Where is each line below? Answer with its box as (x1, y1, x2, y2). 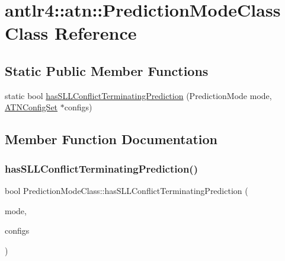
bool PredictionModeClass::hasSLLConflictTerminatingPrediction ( (5, 184, 248, 196)
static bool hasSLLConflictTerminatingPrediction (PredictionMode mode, (5, 89, 272, 101)
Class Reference (5, 21, 137, 45)
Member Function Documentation (5, 130, 218, 148)
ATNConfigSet (5, 101, 58, 113)
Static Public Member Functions (5, 61, 209, 79)
